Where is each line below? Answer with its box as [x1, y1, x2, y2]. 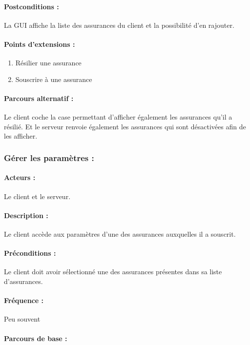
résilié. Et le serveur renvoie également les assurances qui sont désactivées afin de [4, 121, 246, 131]
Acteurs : [4, 172, 36, 183]
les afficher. [4, 131, 38, 141]
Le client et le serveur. [4, 191, 71, 201]
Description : [4, 210, 48, 220]
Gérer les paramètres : [4, 151, 94, 163]
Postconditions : [4, 1, 59, 11]
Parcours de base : [4, 333, 67, 343]
